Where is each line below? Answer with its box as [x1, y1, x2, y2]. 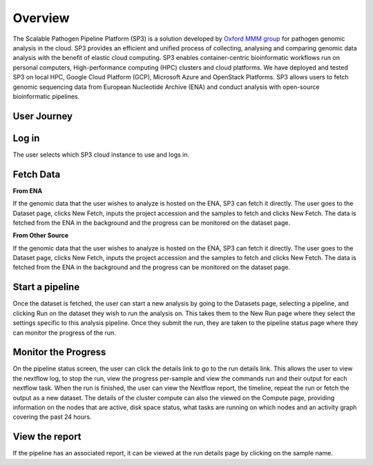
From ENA [12, 186, 43, 195]
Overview [12, 10, 70, 26]
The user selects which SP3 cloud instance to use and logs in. [12, 150, 190, 159]
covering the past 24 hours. [12, 413, 92, 421]
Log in [12, 132, 40, 144]
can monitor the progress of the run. [12, 328, 117, 337]
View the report [12, 431, 82, 443]
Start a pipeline [12, 281, 80, 293]
